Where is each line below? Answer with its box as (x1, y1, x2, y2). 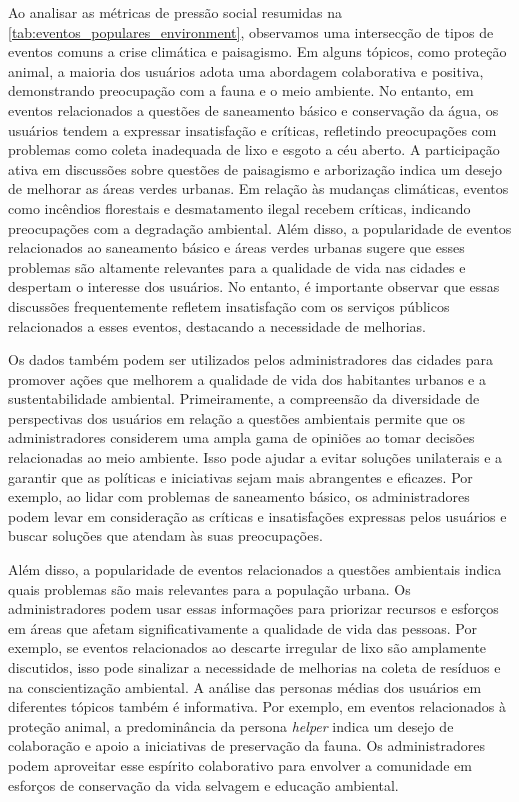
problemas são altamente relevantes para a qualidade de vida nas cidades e (8, 256, 466, 277)
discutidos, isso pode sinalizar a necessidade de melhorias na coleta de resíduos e (8, 657, 501, 677)
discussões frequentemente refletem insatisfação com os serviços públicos (8, 295, 450, 316)
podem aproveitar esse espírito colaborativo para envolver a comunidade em (8, 754, 473, 775)
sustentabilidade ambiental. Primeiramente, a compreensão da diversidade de (8, 388, 480, 409)
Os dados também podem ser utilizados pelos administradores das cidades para (8, 349, 493, 370)
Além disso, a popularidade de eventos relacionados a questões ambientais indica (8, 559, 502, 580)
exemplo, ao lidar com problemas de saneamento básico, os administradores (8, 486, 470, 507)
